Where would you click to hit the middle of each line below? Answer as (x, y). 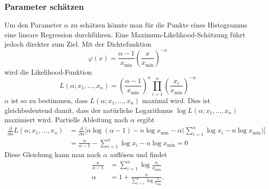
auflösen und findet (138, 154)
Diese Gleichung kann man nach (53, 154)
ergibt (146, 120)
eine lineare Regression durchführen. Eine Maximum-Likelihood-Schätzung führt (125, 34)
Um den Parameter (33, 25)
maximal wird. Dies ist (176, 100)
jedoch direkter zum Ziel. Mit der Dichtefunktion (78, 44)
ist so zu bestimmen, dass (49, 100)
